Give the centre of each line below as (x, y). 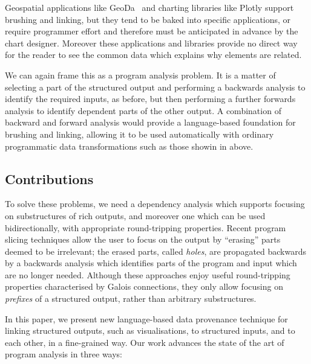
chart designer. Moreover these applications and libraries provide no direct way (151, 43)
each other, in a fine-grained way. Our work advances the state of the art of (145, 342)
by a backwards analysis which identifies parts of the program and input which (151, 263)
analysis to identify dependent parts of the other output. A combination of (143, 110)
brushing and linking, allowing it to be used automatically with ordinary (139, 134)
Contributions (49, 178)
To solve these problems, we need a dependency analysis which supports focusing (155, 204)
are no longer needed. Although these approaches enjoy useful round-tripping (148, 274)
